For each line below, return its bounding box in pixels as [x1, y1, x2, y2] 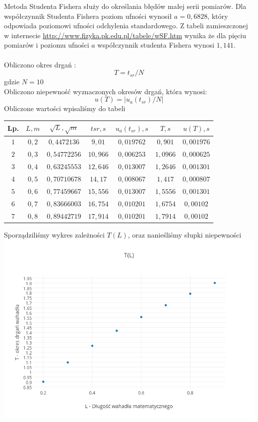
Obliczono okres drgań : [4, 59, 76, 69]
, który [207, 10, 228, 21]
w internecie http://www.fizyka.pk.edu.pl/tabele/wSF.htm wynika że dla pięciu [4, 30, 246, 40]
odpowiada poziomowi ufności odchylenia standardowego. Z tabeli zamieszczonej [4, 20, 248, 31]
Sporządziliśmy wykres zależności [4, 229, 105, 240]
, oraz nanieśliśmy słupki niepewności [128, 229, 242, 240]
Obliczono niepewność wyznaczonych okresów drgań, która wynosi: [4, 86, 207, 96]
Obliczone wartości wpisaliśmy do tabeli [4, 103, 126, 114]
